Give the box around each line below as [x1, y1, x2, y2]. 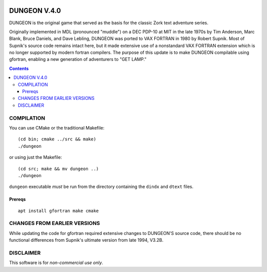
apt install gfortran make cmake [18, 208, 99, 214]
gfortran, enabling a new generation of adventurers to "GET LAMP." [9, 56, 147, 62]
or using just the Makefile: [9, 154, 62, 160]
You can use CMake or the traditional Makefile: [9, 125, 105, 131]
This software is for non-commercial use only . [9, 260, 103, 266]
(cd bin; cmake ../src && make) [18, 136, 96, 142]
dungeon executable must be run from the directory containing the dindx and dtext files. [9, 183, 194, 190]
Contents [9, 65, 29, 71]
